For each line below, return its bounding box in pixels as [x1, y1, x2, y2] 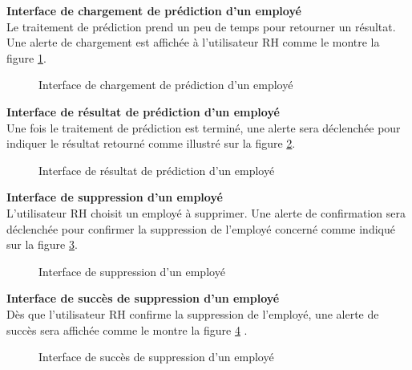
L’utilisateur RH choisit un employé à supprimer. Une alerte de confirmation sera [6, 204, 406, 221]
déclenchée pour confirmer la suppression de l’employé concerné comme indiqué [6, 220, 395, 237]
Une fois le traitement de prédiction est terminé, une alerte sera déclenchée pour [6, 119, 401, 136]
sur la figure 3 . [6, 236, 78, 253]
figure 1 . [6, 49, 46, 66]
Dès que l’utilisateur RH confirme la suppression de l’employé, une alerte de [6, 305, 379, 322]
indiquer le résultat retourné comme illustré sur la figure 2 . [6, 135, 296, 152]
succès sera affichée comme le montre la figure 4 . [6, 321, 248, 338]
